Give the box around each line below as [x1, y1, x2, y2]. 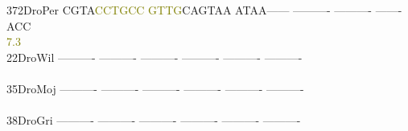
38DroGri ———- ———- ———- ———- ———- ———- [6, 112, 301, 129]
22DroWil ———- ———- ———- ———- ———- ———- [6, 48, 303, 65]
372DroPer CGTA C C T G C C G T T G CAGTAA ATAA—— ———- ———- [6, 2, 373, 18]
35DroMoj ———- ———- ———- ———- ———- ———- [6, 80, 304, 96]
